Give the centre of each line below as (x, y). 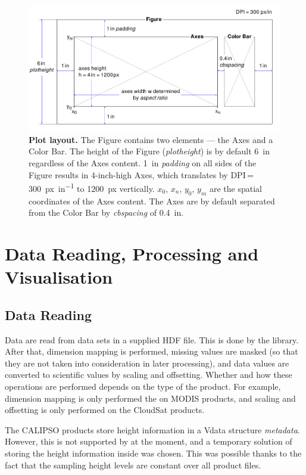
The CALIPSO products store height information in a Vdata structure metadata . (152, 429)
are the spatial (235, 188)
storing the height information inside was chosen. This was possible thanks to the (153, 453)
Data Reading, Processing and (132, 254)
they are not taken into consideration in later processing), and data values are (147, 363)
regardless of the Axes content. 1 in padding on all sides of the (143, 163)
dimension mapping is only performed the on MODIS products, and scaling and (150, 398)
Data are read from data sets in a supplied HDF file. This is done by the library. (152, 339)
